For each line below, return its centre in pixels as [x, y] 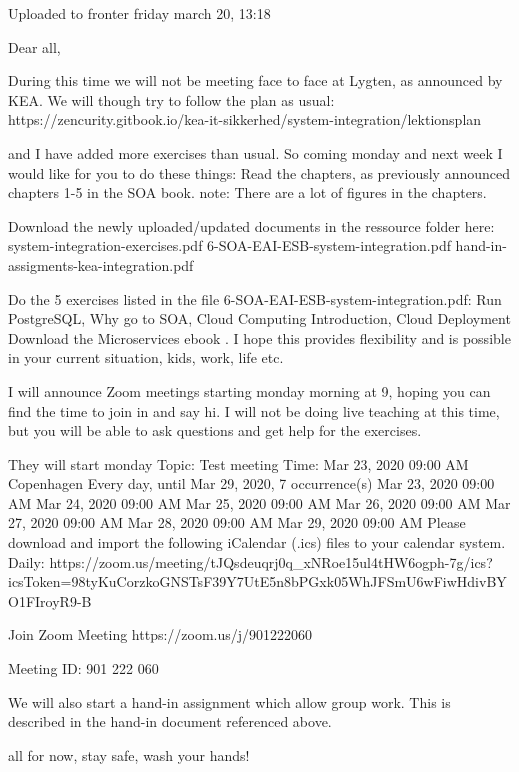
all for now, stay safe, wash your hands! [129, 754]
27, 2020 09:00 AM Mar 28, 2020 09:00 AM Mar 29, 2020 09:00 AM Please [237, 522]
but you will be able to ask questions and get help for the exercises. [215, 430]
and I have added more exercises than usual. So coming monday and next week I [255, 152]
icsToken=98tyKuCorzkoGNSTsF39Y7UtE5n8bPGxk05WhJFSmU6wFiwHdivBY [257, 581]
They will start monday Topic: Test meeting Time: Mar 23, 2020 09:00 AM [238, 463]
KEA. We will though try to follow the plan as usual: [171, 99]
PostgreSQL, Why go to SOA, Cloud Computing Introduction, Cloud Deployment [259, 318]
